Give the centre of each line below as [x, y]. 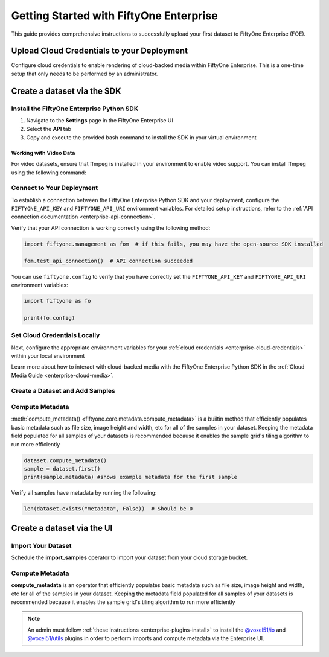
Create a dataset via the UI [62, 528]
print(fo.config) [50, 318]
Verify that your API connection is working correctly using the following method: [111, 228]
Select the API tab [49, 129]
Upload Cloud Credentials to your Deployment [100, 51]
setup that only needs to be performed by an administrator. [85, 74]
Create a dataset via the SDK [66, 91]
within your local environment [48, 355]
